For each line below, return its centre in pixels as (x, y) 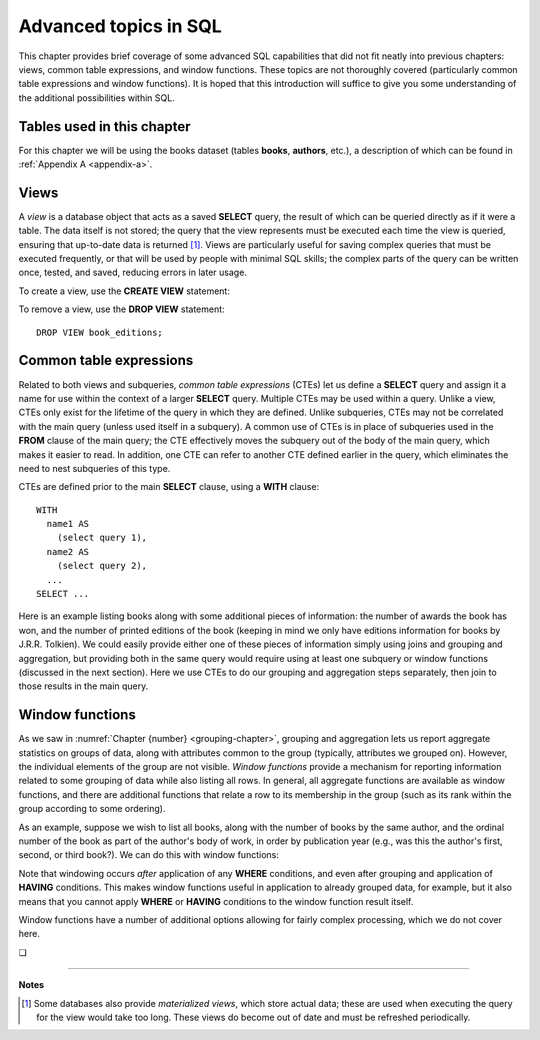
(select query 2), (102, 566)
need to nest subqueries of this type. (94, 468)
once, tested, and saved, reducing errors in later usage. (132, 272)
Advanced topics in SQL (120, 26)
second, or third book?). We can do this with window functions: (148, 855)
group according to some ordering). (92, 809)
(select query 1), (102, 538)
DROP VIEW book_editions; (100, 332)
